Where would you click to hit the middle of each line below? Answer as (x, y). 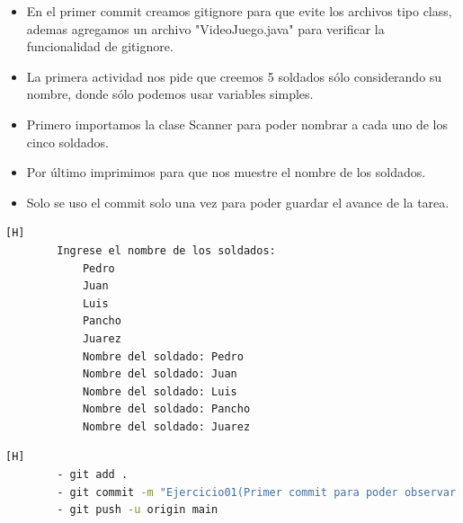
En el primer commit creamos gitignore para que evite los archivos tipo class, (239, 11)
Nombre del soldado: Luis (160, 391)
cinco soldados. (67, 142)
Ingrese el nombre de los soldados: (166, 250)
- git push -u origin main (138, 510)
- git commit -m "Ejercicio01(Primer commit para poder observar (257, 492)
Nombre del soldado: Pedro (163, 356)
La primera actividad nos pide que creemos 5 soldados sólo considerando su (234, 76)
